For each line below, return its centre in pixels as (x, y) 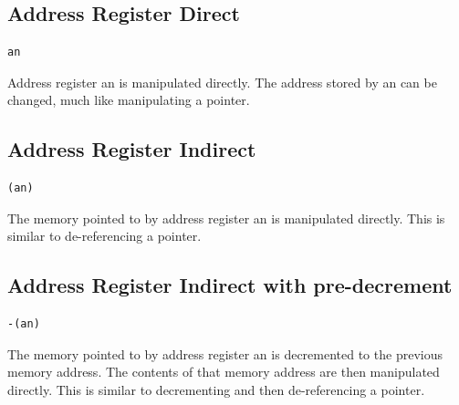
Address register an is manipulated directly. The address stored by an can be (222, 82)
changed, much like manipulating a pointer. (129, 100)
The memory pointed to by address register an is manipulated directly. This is (226, 218)
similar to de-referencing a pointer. (104, 236)
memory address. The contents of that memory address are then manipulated (224, 372)
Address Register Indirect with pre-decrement (230, 285)
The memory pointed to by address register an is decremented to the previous (225, 353)
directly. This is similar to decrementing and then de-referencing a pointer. (216, 389)
